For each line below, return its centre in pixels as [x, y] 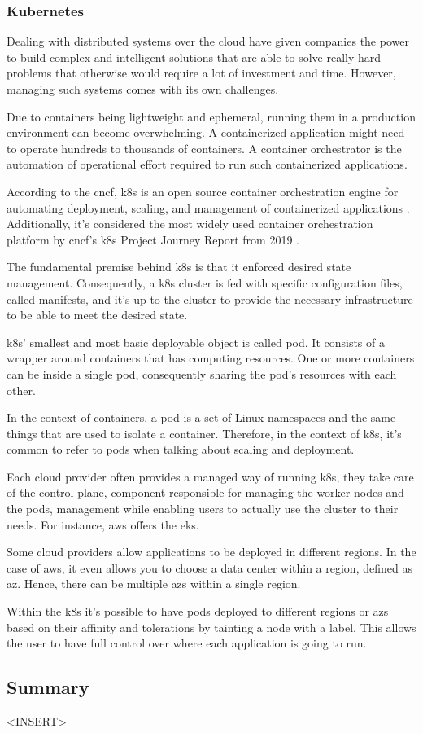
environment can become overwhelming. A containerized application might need [206, 132]
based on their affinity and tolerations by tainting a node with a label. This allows [211, 627]
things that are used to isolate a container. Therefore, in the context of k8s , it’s [204, 433]
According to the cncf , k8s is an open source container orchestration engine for [203, 191]
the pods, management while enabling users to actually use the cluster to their [203, 509]
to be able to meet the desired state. [97, 315]
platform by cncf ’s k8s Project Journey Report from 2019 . [153, 239]
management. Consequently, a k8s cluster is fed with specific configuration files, [205, 282]
